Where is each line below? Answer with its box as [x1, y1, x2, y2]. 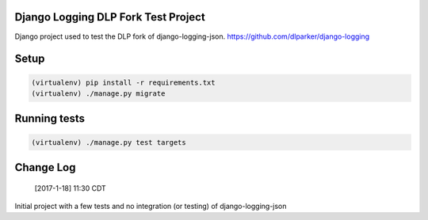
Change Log [14, 161, 76, 174]
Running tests [14, 112, 86, 126]
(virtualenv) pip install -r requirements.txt [31, 78, 216, 87]
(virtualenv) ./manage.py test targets [31, 138, 186, 146]
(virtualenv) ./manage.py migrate [31, 89, 166, 98]
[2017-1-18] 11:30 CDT [34, 183, 106, 193]
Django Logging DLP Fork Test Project [14, 10, 205, 24]
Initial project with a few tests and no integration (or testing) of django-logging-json [14, 201, 287, 211]
